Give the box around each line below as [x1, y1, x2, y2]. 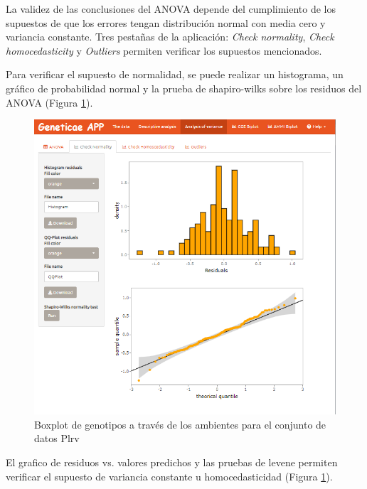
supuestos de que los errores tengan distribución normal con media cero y [6, 15, 326, 30]
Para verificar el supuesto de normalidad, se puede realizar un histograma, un [6, 67, 344, 82]
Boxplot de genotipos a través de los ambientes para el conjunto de [34, 417, 326, 431]
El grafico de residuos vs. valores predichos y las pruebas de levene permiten [6, 455, 338, 470]
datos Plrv [34, 431, 80, 446]
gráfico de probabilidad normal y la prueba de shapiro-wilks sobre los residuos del [6, 80, 362, 95]
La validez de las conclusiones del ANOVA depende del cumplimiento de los [6, 1, 336, 16]
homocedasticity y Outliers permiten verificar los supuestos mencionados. [6, 43, 322, 58]
